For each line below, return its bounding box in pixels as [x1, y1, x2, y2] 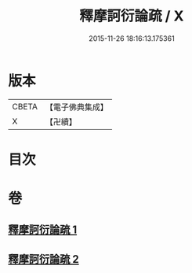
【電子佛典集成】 [45, 101, 108, 113]
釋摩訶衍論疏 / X [79, 7, 184, 25]
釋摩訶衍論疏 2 [8, 253, 80, 266]
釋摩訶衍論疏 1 [8, 223, 78, 237]
